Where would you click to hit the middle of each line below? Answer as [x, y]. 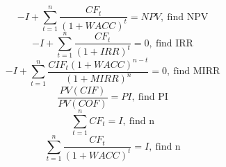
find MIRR [197, 72]
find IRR [174, 43]
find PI [153, 97]
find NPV [188, 17]
